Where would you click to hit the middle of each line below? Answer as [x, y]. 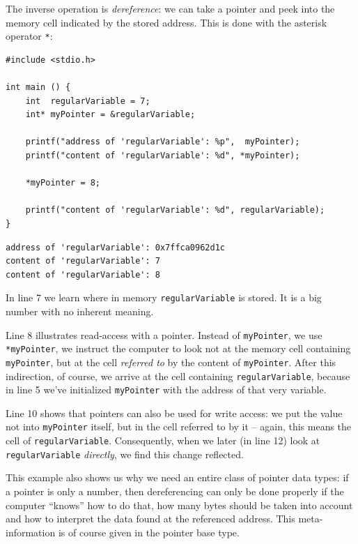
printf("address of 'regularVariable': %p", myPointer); [163, 142]
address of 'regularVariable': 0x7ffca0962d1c [115, 247]
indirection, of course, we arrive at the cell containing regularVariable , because [178, 376]
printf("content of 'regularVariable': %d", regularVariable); [175, 210]
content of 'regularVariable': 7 [83, 261]
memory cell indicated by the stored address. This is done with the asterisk [166, 22]
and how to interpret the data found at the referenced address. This [150, 519]
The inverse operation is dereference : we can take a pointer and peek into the [170, 8]
